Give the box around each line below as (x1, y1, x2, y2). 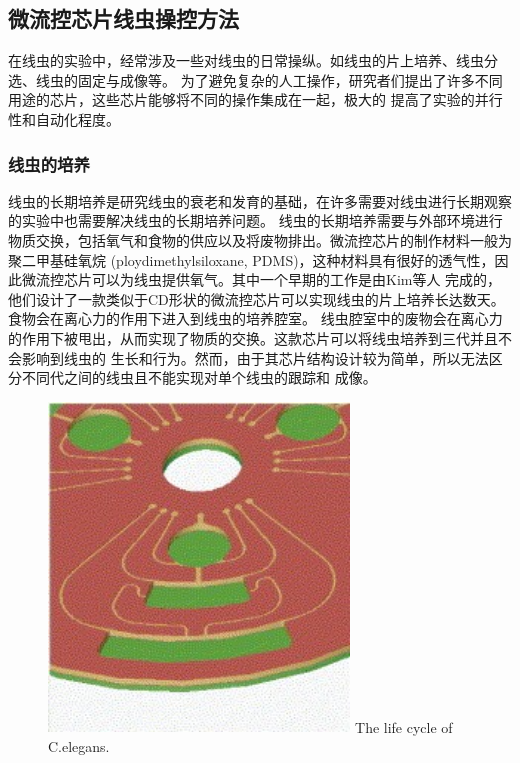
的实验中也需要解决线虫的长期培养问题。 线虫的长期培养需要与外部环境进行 (8, 210, 503, 231)
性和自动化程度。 (8, 108, 120, 129)
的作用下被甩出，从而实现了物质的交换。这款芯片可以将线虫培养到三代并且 (8, 327, 498, 348)
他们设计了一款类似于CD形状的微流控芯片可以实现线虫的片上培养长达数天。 (8, 288, 505, 309)
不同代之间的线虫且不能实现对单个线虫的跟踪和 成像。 (21, 367, 377, 388)
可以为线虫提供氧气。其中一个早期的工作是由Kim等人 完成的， (91, 269, 502, 290)
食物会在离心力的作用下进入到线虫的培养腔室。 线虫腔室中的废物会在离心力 (8, 308, 503, 329)
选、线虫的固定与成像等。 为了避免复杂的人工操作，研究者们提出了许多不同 (8, 69, 503, 90)
